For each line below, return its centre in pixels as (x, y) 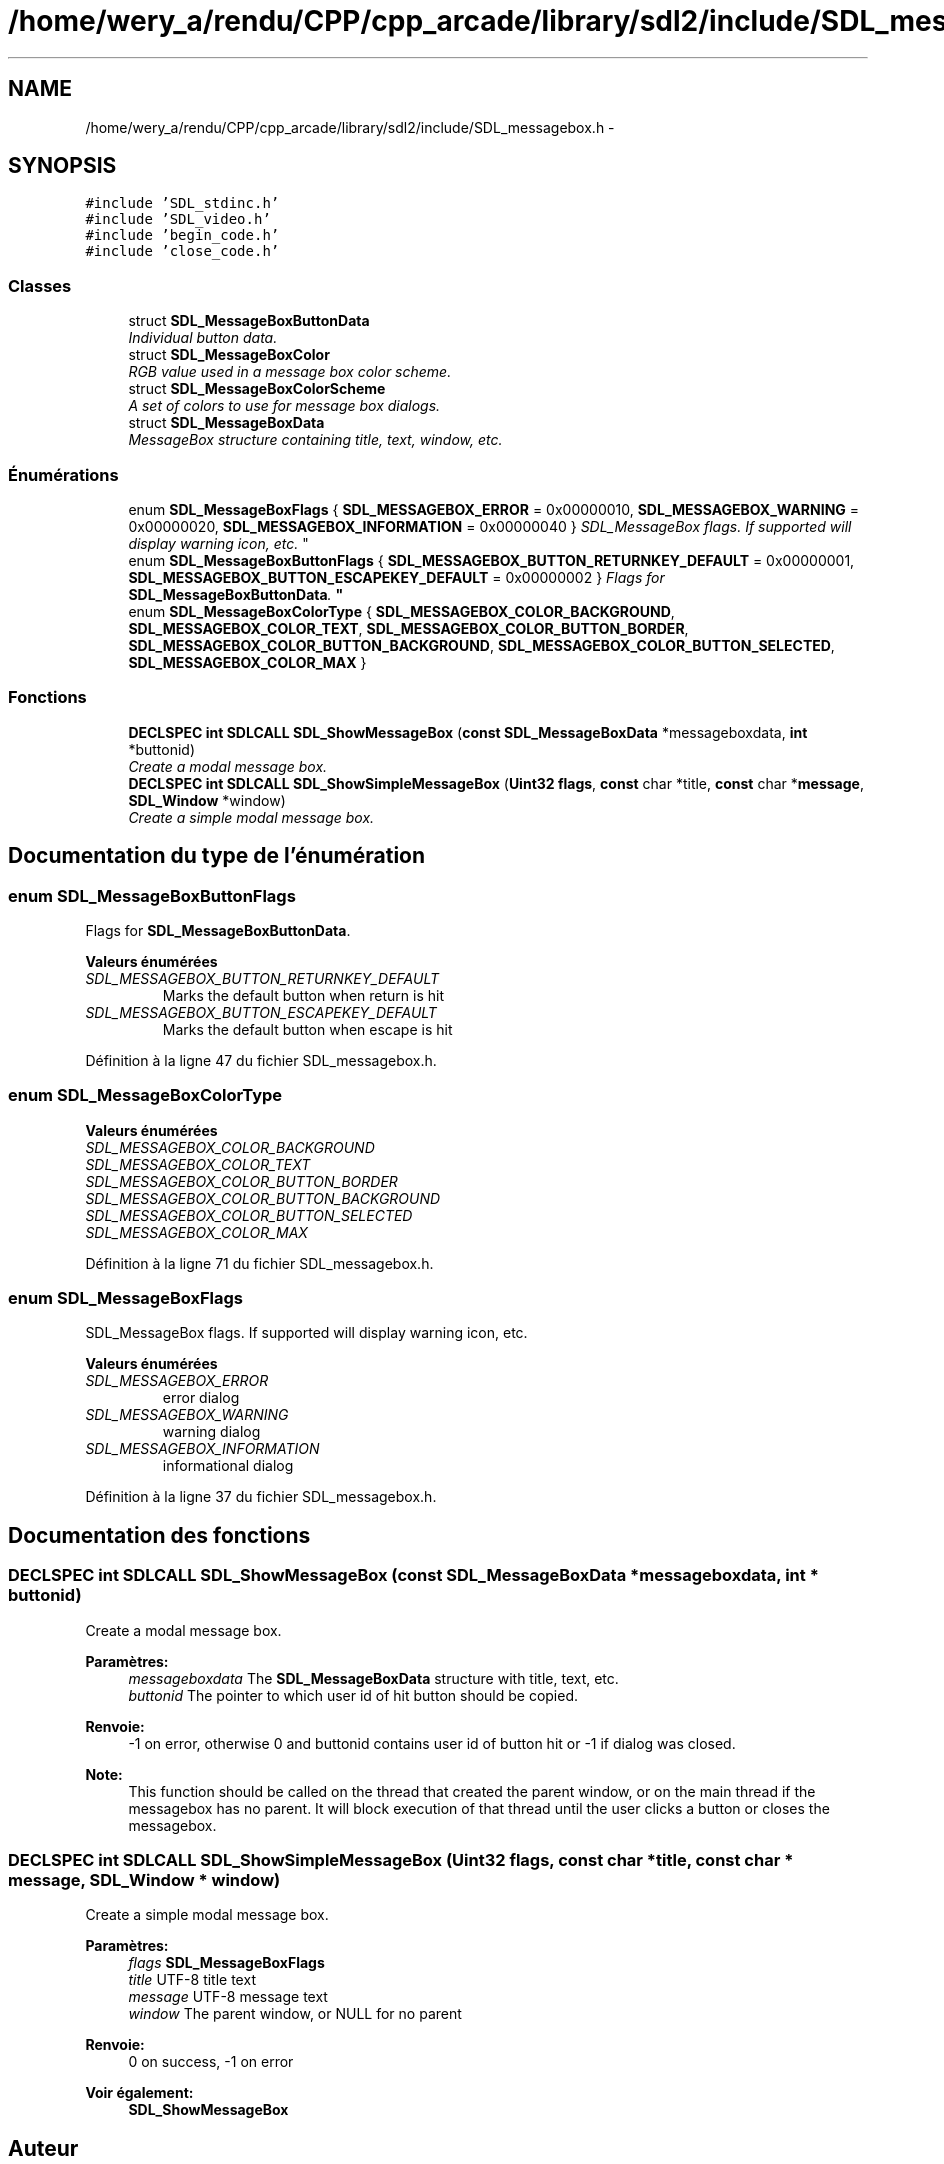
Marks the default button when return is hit (303, 995)
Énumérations (63, 474)
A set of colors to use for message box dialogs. (284, 406)
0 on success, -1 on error (211, 2062)
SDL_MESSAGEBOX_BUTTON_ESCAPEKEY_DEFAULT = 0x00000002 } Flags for (396, 577)
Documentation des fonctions (159, 1535)
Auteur (43, 2148)
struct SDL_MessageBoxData (226, 423)
